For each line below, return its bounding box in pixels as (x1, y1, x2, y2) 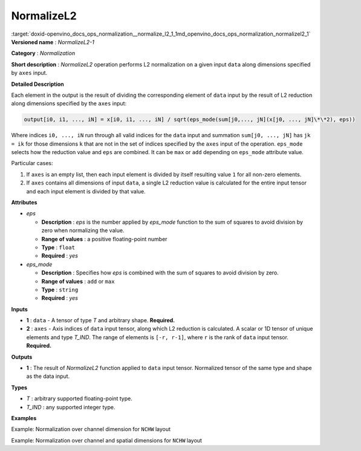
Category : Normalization (11, 50, 76, 57)
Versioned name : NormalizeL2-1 (11, 38, 95, 45)
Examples (11, 414, 37, 421)
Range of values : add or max (41, 277, 115, 285)
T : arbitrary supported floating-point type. (26, 395, 132, 402)
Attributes (11, 198, 37, 206)
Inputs (11, 305, 28, 313)
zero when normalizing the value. (41, 227, 125, 234)
